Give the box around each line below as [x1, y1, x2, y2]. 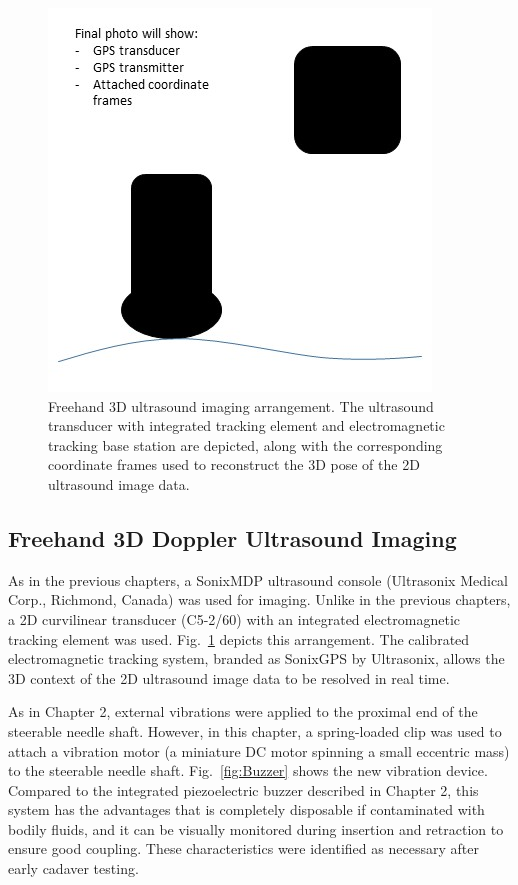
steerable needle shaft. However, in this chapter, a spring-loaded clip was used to [8, 720, 502, 741]
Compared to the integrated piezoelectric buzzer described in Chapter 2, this [8, 779, 479, 800]
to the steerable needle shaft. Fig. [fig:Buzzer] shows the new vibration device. [8, 760, 488, 781]
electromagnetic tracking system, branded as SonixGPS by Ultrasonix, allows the [8, 648, 505, 669]
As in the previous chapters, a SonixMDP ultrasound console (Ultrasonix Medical [8, 569, 508, 590]
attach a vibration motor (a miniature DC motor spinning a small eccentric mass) [8, 740, 510, 761]
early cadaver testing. [8, 858, 139, 879]
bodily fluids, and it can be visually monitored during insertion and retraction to [8, 818, 504, 839]
